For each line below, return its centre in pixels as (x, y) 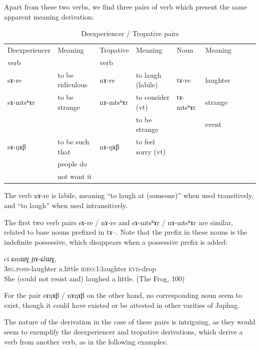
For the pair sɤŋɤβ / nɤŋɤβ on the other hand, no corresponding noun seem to (123, 295)
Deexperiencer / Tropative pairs (130, 33)
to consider (153, 97)
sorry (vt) (151, 151)
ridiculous (72, 84)
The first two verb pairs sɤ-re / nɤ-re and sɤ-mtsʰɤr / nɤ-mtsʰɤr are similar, (118, 222)
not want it (75, 176)
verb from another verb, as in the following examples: (86, 341)
